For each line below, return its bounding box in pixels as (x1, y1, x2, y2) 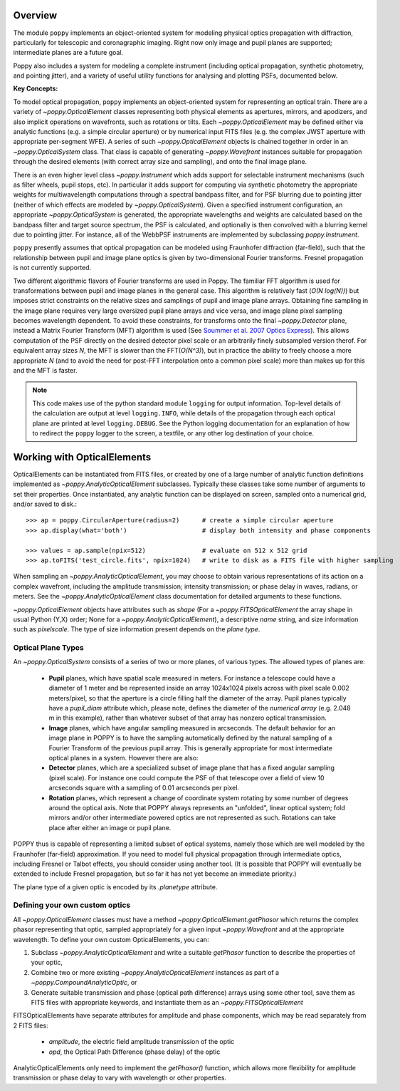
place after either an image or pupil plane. (48, 823, 172, 832)
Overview (13, 9, 58, 21)
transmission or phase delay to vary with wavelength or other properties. (13, 1073, 227, 1082)
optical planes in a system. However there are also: (48, 754, 199, 762)
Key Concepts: (13, 84, 58, 93)
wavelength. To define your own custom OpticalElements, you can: (13, 935, 209, 943)
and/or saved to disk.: (13, 500, 78, 509)
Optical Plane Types (13, 643, 85, 653)
